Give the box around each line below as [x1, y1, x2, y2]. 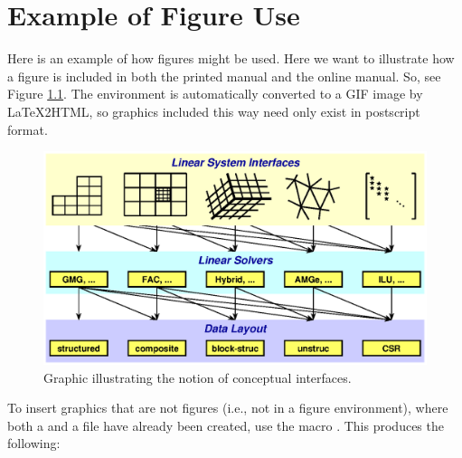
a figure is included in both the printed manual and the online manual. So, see [7, 66, 441, 85]
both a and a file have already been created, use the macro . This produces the [7, 415, 444, 434]
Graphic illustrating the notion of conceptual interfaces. [43, 367, 352, 386]
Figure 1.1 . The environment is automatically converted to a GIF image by [7, 84, 423, 103]
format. [7, 119, 48, 138]
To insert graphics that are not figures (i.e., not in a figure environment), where [7, 398, 448, 417]
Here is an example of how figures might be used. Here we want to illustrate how [7, 49, 455, 68]
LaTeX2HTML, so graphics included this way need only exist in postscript [7, 101, 420, 120]
